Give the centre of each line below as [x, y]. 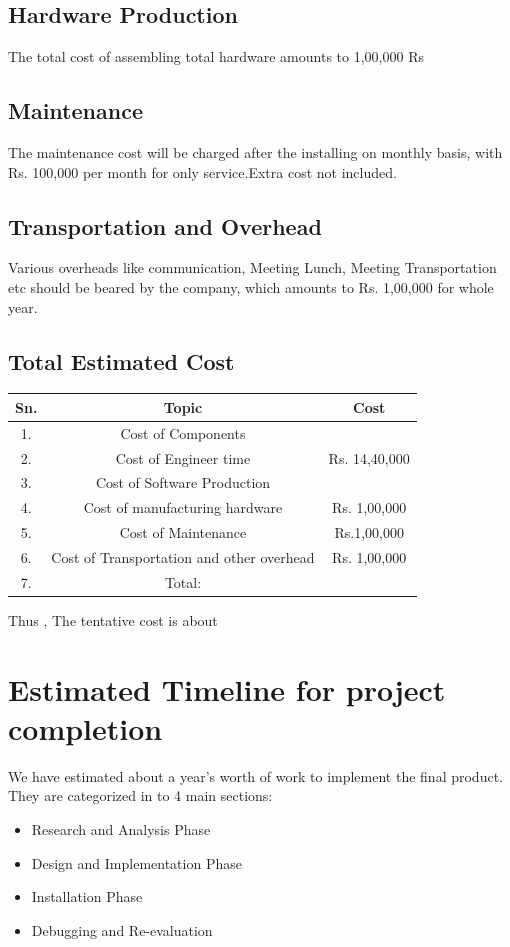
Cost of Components [183, 432]
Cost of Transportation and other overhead [183, 556]
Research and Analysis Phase [121, 828]
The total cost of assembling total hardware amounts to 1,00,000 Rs [216, 56]
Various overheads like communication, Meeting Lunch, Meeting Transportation [252, 267]
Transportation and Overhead [165, 225]
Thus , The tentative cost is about [113, 619]
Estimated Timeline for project [227, 688]
